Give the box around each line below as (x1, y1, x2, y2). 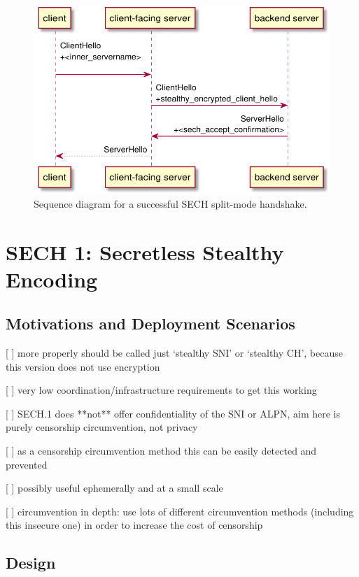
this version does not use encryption (6, 359, 160, 373)
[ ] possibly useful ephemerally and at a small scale (6, 480, 223, 495)
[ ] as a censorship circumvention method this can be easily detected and (6, 443, 317, 458)
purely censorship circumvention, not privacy (6, 420, 198, 434)
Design (6, 552, 56, 574)
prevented (6, 457, 48, 471)
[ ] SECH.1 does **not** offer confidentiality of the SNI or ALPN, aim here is (6, 406, 341, 420)
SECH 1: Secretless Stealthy (6, 237, 284, 266)
